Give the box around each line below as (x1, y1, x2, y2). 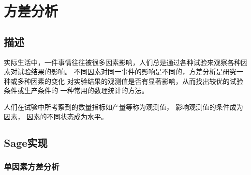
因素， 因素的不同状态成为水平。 (4, 111, 108, 121)
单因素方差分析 (4, 160, 59, 172)
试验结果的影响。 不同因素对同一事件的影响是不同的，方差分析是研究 (17, 66, 236, 77)
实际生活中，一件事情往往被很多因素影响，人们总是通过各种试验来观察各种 (4, 57, 241, 67)
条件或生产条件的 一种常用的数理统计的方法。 (4, 85, 148, 95)
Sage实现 (4, 135, 48, 150)
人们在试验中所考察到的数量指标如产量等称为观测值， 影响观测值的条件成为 (4, 101, 243, 111)
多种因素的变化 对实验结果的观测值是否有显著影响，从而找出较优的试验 (17, 76, 243, 86)
